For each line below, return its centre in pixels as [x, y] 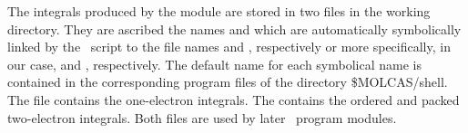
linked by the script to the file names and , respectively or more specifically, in [229, 47]
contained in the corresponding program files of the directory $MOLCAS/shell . [228, 82]
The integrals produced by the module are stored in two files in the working [219, 11]
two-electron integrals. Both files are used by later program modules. [202, 117]
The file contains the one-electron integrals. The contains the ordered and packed [234, 99]
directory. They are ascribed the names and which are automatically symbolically [234, 28]
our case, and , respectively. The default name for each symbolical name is [214, 64]
